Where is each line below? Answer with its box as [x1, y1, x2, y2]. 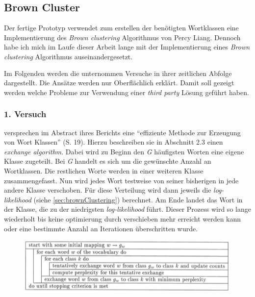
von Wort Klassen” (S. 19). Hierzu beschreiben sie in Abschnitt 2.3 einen [4, 137, 223, 147]
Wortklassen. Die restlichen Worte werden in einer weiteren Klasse [4, 165, 204, 175]
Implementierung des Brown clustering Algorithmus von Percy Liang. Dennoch [4, 32, 241, 42]
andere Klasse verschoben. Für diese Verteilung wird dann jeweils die [4, 185, 211, 195]
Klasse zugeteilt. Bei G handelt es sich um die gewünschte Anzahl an [4, 156, 211, 166]
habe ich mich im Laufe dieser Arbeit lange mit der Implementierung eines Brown [4, 42, 250, 52]
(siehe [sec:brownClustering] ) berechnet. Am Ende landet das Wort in [33, 194, 243, 204]
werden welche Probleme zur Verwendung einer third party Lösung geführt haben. [4, 87, 249, 97]
